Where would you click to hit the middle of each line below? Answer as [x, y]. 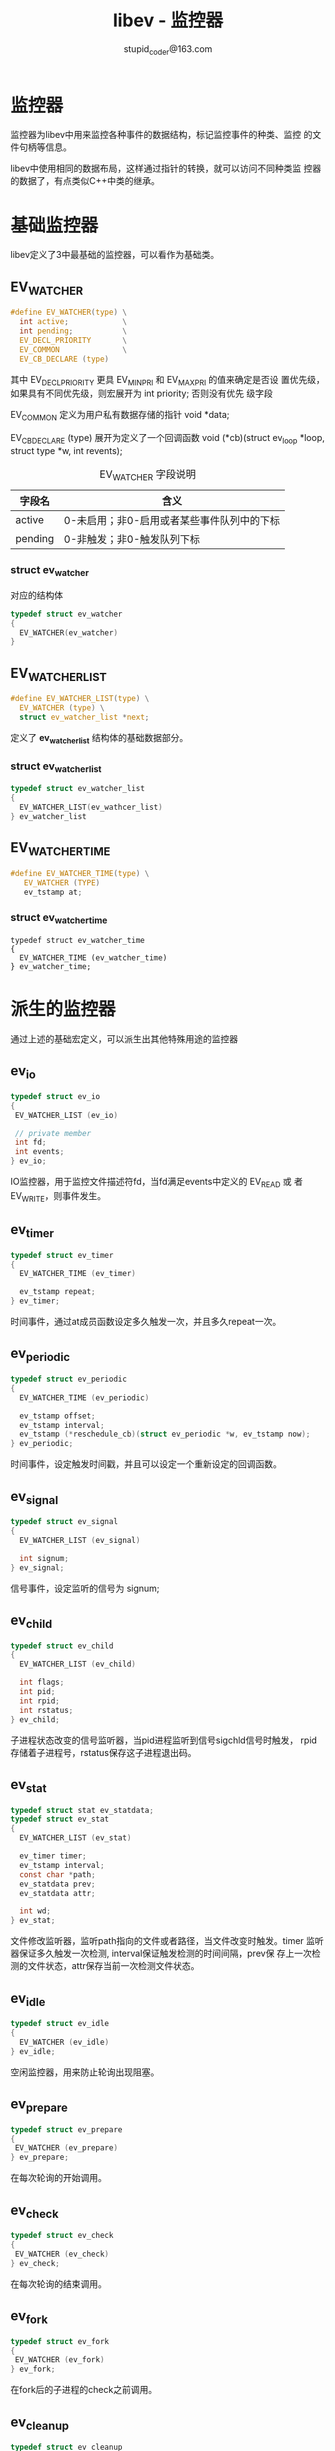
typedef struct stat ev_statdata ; [82, 1810]
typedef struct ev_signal [64, 1522]
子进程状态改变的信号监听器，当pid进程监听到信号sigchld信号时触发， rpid [164, 1740]
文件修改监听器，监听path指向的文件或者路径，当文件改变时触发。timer [157, 1941]
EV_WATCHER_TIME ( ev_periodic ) [84, 1397]
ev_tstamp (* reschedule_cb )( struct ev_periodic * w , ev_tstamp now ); [165, 1434]
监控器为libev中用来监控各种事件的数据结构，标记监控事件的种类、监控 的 [161, 135]
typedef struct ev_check [62, 2236]
